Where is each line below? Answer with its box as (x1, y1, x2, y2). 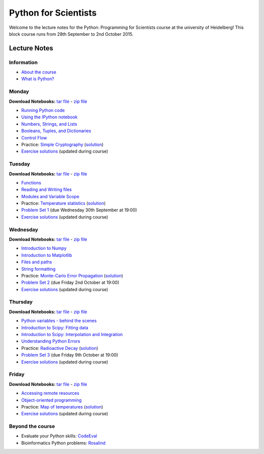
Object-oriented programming (21, 397, 82, 403)
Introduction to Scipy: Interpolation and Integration (21, 332, 123, 338)
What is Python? (21, 76, 54, 82)
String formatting (21, 266, 56, 272)
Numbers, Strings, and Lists (21, 121, 78, 127)
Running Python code (21, 108, 65, 113)
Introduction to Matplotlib (21, 252, 72, 258)
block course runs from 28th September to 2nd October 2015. (9, 31, 134, 37)
